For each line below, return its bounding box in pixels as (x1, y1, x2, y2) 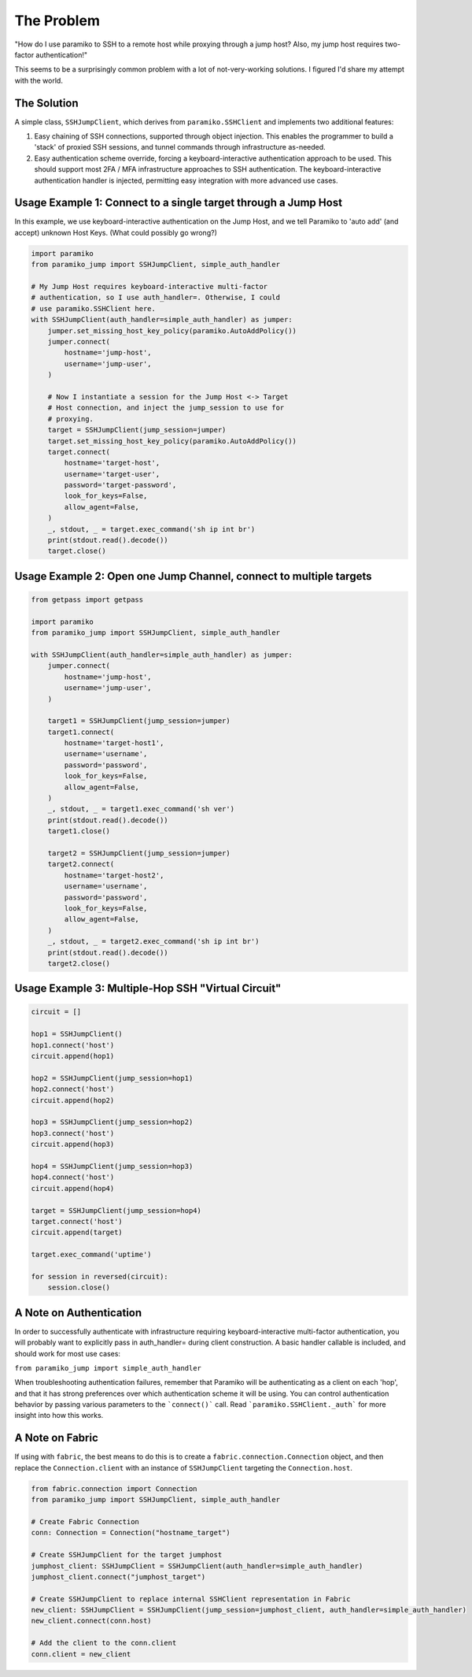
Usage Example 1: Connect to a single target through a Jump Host (14, 196, 342, 210)
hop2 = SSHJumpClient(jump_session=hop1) (31, 1074, 194, 1082)
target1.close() (47, 827, 110, 836)
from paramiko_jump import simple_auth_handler (14, 1363, 202, 1372)
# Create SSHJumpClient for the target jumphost (31, 1550, 223, 1560)
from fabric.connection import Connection (31, 1484, 197, 1493)
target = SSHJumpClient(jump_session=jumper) (47, 425, 227, 435)
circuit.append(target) (31, 1228, 124, 1237)
